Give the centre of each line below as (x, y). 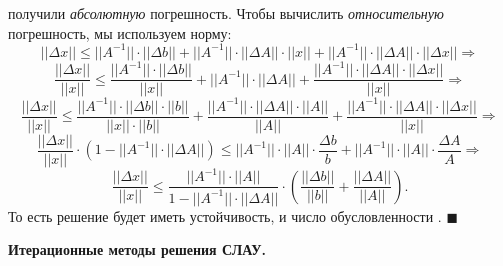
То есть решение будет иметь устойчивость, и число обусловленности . (225, 215)
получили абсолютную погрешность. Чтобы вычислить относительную (226, 13)
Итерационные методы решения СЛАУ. (137, 249)
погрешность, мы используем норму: (120, 32)
